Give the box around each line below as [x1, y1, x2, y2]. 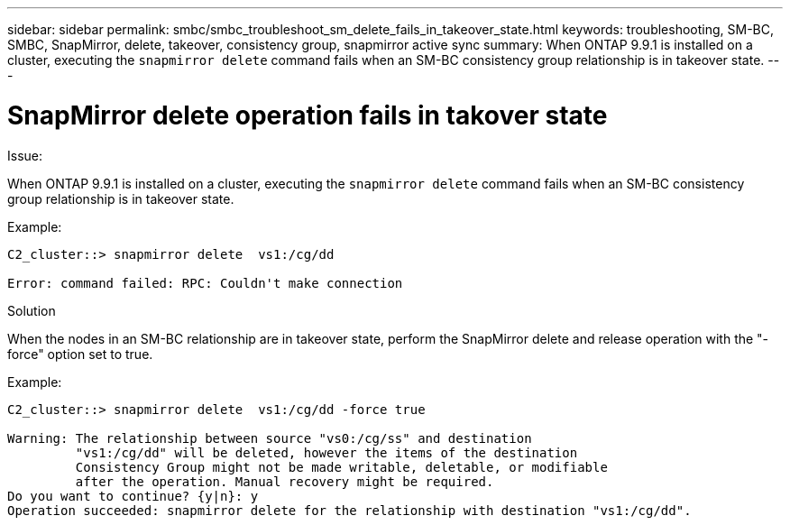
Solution [7, 302, 56, 318]
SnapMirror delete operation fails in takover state [7, 99, 608, 131]
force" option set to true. [7, 345, 153, 362]
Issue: [7, 147, 43, 163]
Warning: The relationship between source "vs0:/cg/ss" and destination [7, 430, 532, 446]
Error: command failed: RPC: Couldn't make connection [7, 275, 403, 290]
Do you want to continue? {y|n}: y [7, 488, 259, 503]
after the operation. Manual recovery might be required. [75, 474, 494, 489]
